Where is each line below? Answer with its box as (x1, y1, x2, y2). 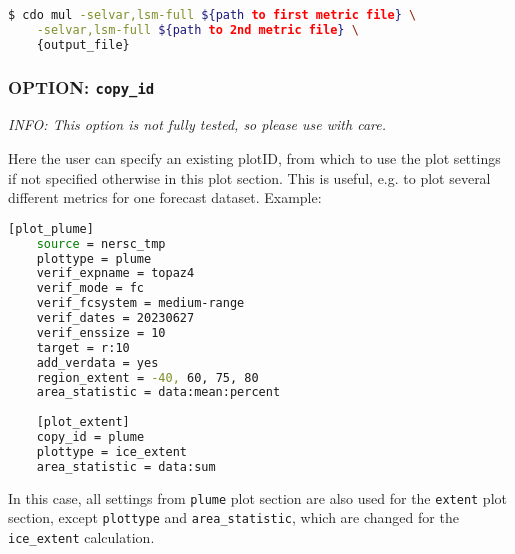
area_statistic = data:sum (36, 459, 216, 474)
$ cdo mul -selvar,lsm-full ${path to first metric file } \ (8, 8, 417, 22)
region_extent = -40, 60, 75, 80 (36, 370, 259, 385)
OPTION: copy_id (8, 74, 155, 99)
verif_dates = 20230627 (36, 311, 195, 326)
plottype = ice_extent (36, 444, 187, 459)
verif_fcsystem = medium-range (36, 296, 245, 311)
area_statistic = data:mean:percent (36, 385, 281, 400)
